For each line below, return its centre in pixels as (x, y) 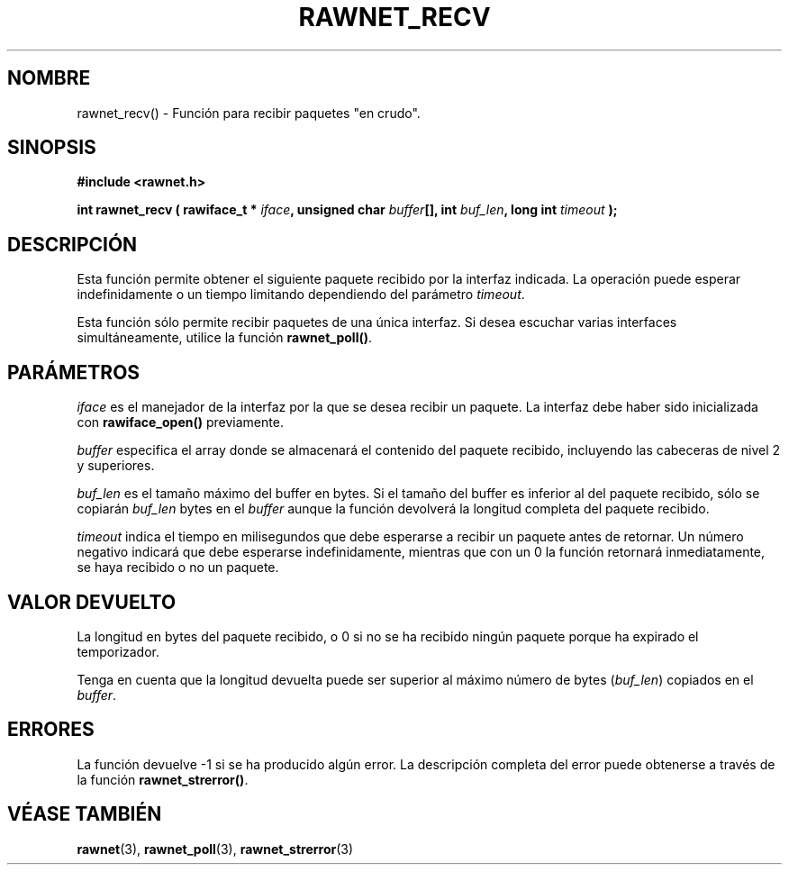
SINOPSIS (52, 148)
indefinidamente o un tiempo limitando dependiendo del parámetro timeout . (301, 295)
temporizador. (118, 651)
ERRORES (51, 730)
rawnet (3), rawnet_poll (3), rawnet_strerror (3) (215, 849)
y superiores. (116, 466)
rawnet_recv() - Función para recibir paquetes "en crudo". (249, 113)
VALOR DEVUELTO (92, 602)
